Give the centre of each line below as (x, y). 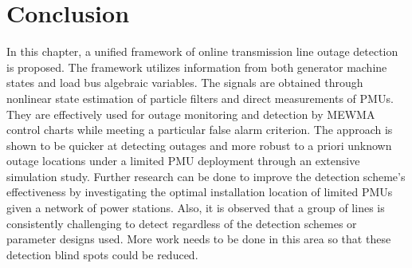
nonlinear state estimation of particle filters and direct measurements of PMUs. (200, 98)
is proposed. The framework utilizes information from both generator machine (197, 67)
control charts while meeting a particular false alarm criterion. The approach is (200, 130)
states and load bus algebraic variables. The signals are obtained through (185, 83)
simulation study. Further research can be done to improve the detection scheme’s (206, 176)
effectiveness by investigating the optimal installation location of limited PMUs (200, 192)
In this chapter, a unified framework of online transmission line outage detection (202, 51)
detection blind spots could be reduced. (102, 254)
